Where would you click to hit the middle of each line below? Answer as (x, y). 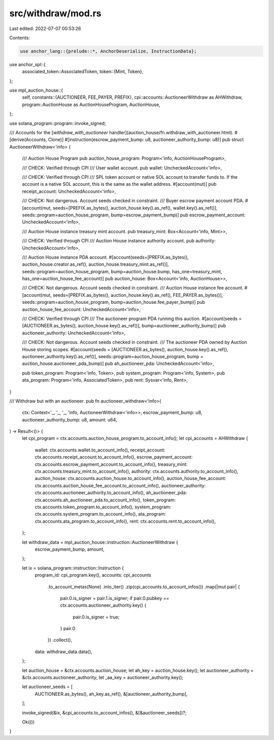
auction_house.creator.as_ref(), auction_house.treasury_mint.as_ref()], (96, 264)
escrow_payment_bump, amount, (70, 549)
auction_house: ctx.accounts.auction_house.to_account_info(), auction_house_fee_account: (131, 478)
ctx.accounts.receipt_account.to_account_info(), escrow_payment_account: (114, 457)
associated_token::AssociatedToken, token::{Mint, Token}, (83, 72)
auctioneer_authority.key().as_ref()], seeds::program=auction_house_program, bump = (113, 356)
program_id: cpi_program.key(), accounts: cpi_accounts (93, 575)
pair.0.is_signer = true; (96, 617)
